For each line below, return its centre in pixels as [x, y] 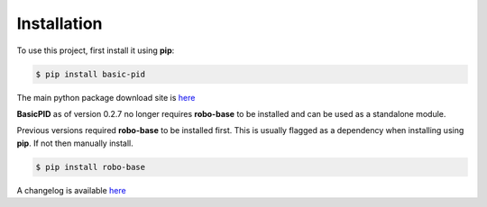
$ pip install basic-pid [91, 74]
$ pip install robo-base [91, 167]
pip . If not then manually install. [75, 143]
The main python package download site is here [106, 97]
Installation [60, 23]
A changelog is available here [71, 190]
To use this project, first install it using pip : [96, 50]
